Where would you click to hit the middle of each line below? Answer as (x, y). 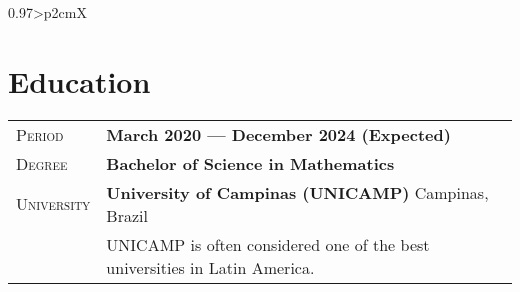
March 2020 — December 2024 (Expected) (278, 134)
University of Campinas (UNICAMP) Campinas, (297, 192)
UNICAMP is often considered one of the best (268, 244)
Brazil (127, 215)
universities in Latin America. (210, 267)
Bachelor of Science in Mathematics (250, 163)
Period (40, 134)
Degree (42, 163)
